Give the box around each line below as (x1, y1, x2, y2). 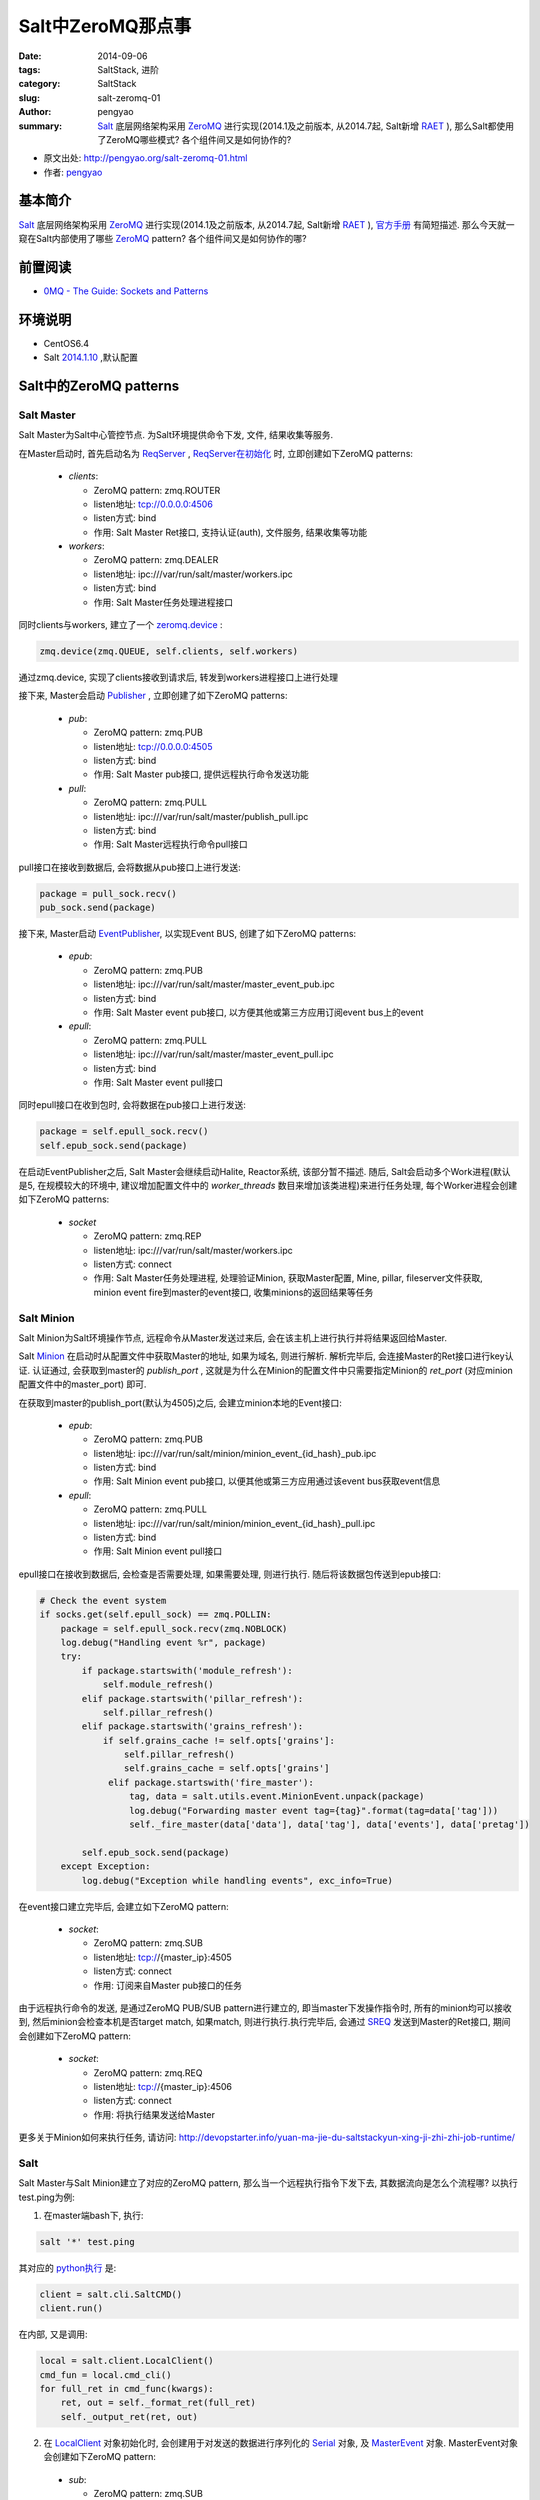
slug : (18, 91, 40, 104)
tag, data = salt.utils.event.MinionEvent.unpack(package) (128, 1791, 425, 1802)
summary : (18, 120, 63, 132)
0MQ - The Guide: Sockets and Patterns (43, 285, 209, 297)
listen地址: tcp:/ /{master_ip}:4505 (93, 1951, 232, 1963)
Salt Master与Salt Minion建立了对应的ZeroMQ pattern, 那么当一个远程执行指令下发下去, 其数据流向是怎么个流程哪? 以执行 (18, 2177, 519, 2189)
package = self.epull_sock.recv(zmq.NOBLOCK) (60, 1623, 288, 1634)
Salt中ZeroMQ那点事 (18, 15, 192, 37)
